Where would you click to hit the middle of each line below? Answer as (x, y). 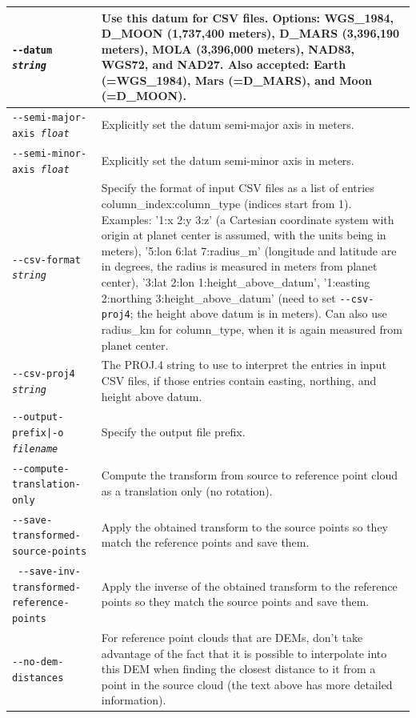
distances (38, 678)
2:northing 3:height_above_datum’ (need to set (218, 297)
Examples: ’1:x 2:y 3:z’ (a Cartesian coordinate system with (248, 219)
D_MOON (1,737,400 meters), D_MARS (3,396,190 (250, 33)
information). (134, 700)
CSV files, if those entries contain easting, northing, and (239, 380)
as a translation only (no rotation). (187, 491)
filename (35, 449)
